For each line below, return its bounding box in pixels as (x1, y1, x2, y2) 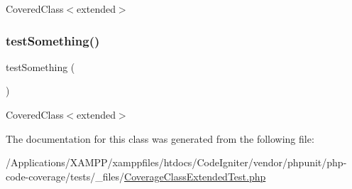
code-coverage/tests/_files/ (6, 168, 125, 183)
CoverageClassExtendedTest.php (124, 168, 266, 183)
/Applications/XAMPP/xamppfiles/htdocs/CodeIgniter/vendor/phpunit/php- (6, 155, 347, 170)
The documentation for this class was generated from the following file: (6, 131, 314, 146)
